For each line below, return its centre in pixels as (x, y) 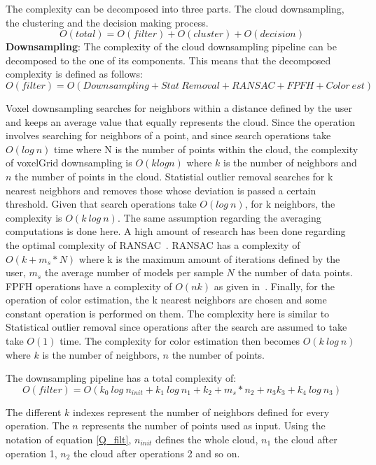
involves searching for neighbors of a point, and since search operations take (168, 135)
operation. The (37, 425)
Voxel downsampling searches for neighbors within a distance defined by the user (179, 107)
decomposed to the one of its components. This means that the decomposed (168, 60)
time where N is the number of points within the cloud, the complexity (206, 149)
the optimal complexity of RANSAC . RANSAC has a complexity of (153, 244)
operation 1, (32, 453)
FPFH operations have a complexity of (89, 286)
